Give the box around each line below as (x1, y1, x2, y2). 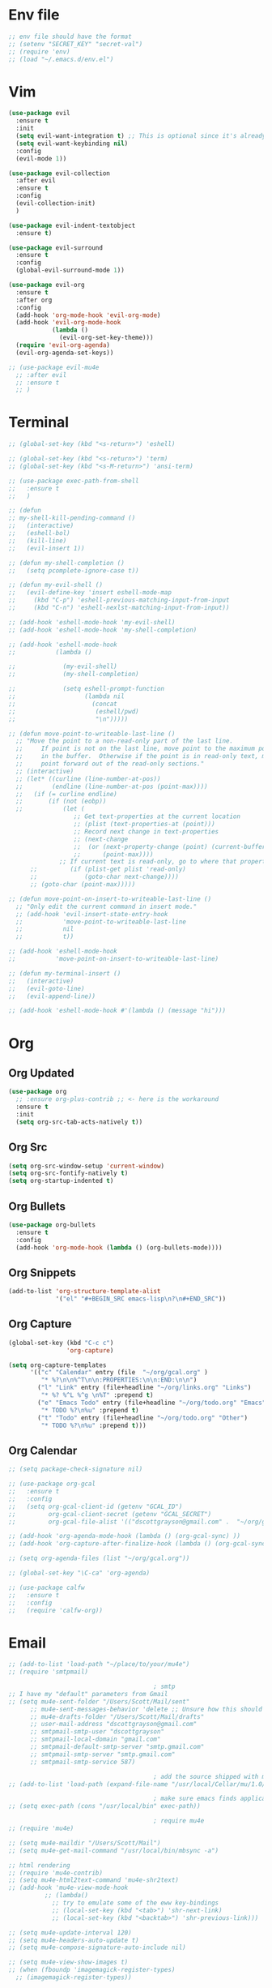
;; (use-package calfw (8, 1583, 85, 1592)
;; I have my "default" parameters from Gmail (8, 1690, 168, 1698)
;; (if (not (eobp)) (15, 797, 107, 806)
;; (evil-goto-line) (8, 984, 85, 992)
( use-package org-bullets (8, 1220, 96, 1229)
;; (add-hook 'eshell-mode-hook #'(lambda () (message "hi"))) (8, 1007, 227, 1015)
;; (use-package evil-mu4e (8, 363, 100, 371)
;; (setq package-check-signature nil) (8, 1465, 143, 1473)
